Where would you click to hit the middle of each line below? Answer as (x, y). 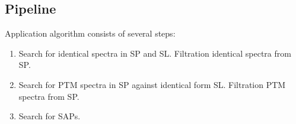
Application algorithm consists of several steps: (90, 33)
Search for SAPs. (50, 116)
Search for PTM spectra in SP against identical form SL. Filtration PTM (152, 84)
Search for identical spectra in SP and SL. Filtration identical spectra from (155, 53)
